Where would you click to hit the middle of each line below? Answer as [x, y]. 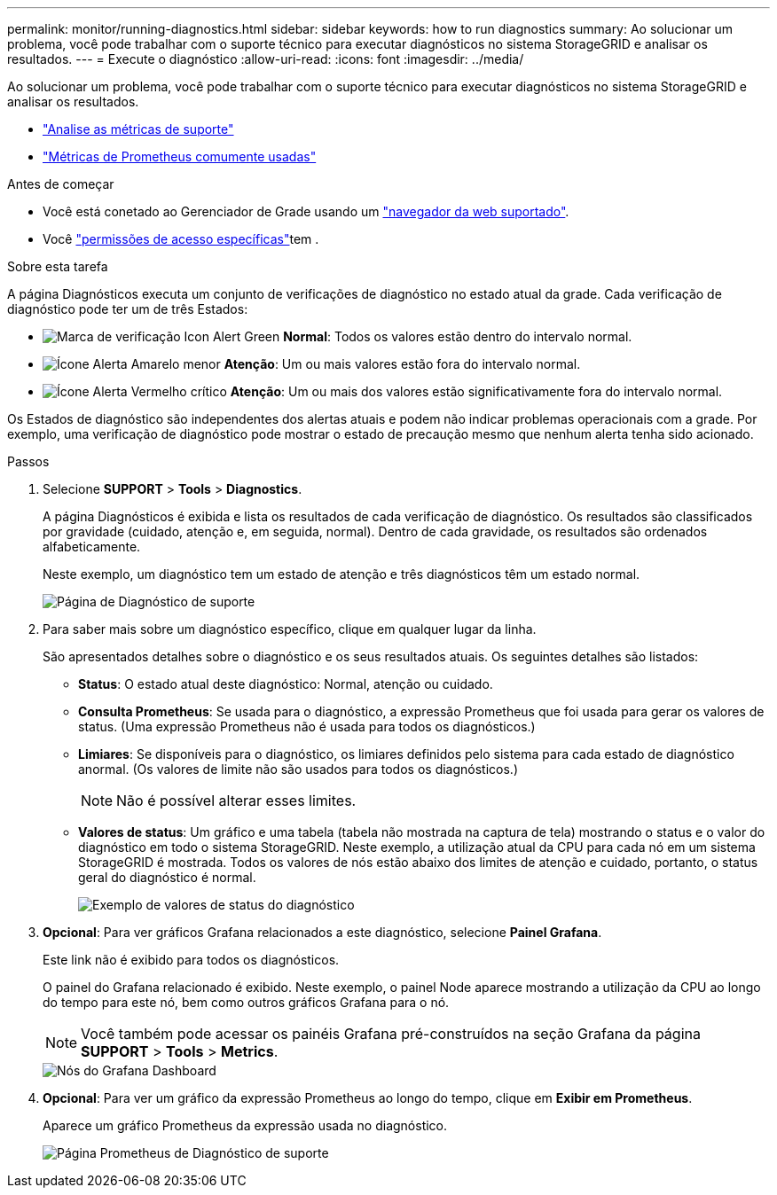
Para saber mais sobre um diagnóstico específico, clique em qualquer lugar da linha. [290, 629]
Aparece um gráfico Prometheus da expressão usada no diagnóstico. [245, 1125]
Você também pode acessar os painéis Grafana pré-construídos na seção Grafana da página [391, 1034]
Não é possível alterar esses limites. [236, 801]
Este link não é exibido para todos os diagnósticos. [191, 960]
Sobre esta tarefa [58, 266]
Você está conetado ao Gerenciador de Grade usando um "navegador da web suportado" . [306, 211]
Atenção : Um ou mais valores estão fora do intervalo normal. [402, 364]
